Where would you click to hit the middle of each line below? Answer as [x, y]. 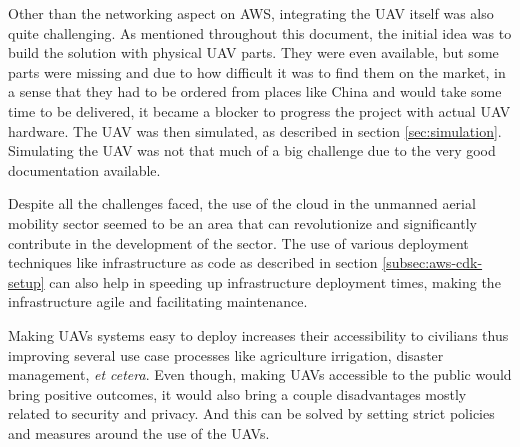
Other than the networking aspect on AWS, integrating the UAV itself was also [251, 13]
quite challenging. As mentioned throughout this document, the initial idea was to [260, 32]
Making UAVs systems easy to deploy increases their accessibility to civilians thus [258, 334]
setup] [26, 281]
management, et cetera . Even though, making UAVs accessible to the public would [260, 374]
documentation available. [84, 169]
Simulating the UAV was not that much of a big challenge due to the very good [252, 150]
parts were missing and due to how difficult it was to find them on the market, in [257, 71]
